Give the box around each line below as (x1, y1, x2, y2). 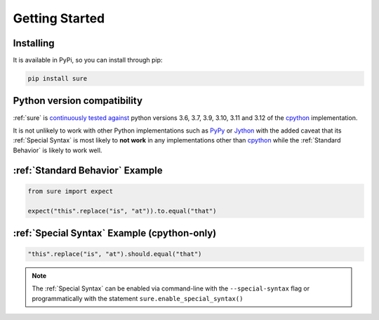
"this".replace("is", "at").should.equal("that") (27, 250, 202, 258)
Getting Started (13, 11, 105, 26)
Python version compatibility (13, 95, 143, 107)
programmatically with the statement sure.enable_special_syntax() (32, 294, 244, 302)
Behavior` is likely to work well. (13, 146, 102, 154)
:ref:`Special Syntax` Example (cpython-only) (13, 227, 217, 239)
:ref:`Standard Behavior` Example (13, 164, 163, 176)
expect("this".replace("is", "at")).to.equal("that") (27, 207, 217, 215)
